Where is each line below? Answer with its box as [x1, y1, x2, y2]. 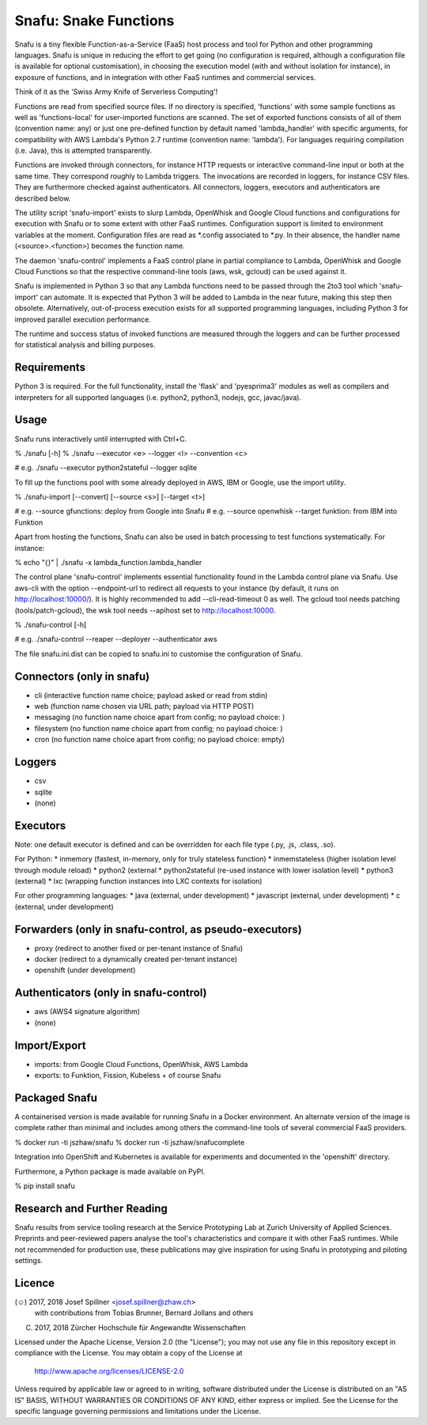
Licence [14, 1276, 55, 1290]
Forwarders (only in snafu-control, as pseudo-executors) [14, 922, 302, 936]
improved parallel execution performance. [14, 315, 152, 324]
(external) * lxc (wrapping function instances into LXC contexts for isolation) [14, 876, 263, 885]
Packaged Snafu [14, 1091, 98, 1104]
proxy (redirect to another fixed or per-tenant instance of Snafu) [34, 943, 244, 952]
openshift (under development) [34, 965, 136, 975]
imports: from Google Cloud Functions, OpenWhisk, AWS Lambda [34, 1059, 248, 1069]
